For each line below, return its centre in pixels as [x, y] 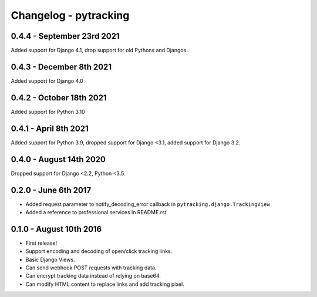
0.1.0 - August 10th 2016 [56, 229]
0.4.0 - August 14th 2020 [58, 159]
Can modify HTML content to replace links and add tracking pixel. [105, 284]
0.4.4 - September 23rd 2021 [65, 36]
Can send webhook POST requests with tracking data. [91, 268]
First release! [41, 243]
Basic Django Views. [50, 259]
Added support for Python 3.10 [48, 112]
